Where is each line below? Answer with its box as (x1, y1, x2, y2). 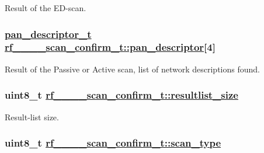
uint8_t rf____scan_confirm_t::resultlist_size (5, 88, 238, 102)
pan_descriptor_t (5, 26, 92, 41)
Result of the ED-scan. (5, 2, 86, 13)
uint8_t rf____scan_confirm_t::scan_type (5, 135, 221, 150)
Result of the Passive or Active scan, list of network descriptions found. (5, 62, 260, 75)
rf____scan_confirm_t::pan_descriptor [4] (5, 40, 216, 54)
